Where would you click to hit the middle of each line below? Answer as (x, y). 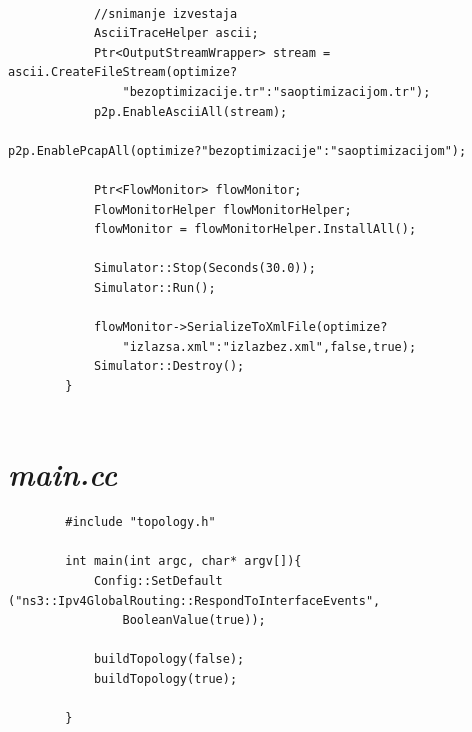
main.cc (63, 474)
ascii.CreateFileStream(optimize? (123, 72)
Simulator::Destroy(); (169, 366)
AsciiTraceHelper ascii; (176, 33)
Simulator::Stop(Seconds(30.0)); (204, 268)
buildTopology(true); (165, 678)
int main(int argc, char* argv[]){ (183, 561)
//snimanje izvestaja (165, 13)
